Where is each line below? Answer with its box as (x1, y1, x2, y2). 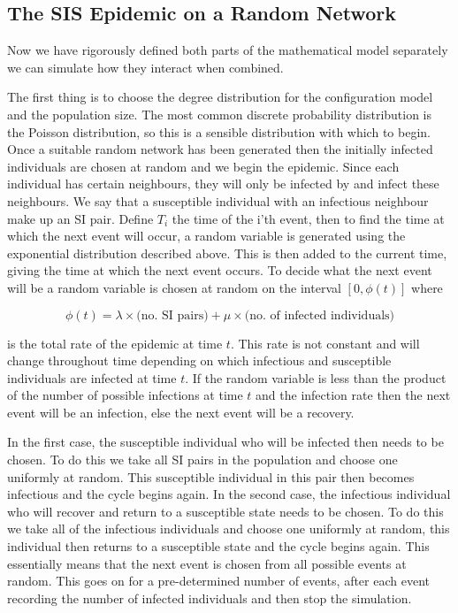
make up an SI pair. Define (7, 209, 154, 227)
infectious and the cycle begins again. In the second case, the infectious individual (7, 485, 451, 503)
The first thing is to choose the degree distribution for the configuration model (7, 88, 433, 106)
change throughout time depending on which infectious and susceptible (7, 351, 392, 370)
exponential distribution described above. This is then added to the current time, (7, 243, 447, 262)
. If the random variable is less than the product (185, 368, 447, 387)
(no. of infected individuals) (244, 309, 395, 322)
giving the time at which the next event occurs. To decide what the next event (7, 261, 432, 280)
